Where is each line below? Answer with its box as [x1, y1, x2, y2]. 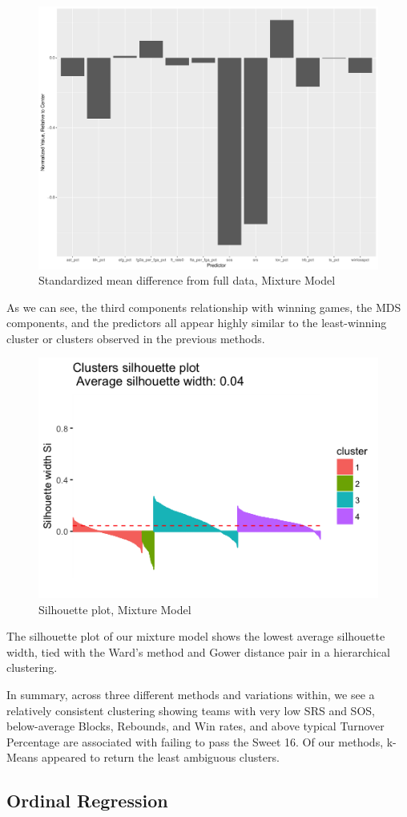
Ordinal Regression [6, 788, 168, 813]
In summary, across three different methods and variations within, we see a [6, 686, 375, 702]
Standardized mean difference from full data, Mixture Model [38, 272, 336, 289]
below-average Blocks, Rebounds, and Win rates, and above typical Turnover [6, 718, 385, 734]
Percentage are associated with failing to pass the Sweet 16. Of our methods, [6, 733, 384, 750]
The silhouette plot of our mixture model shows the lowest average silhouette [6, 628, 385, 645]
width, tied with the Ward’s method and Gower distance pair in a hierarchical [6, 643, 390, 660]
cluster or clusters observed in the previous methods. [6, 330, 265, 346]
